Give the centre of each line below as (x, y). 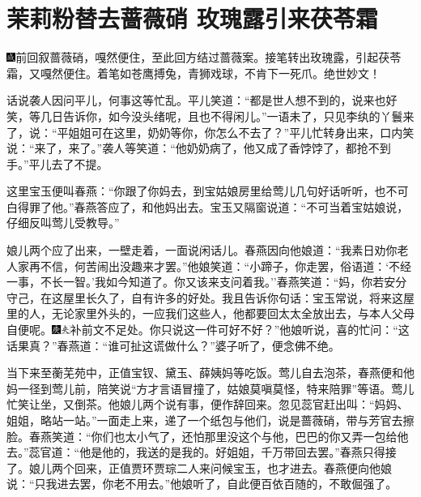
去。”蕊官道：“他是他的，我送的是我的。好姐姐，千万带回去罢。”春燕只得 (196, 452)
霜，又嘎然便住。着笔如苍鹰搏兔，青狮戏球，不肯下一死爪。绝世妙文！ (193, 73)
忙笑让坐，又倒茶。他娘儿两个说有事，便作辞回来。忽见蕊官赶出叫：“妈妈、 (208, 404)
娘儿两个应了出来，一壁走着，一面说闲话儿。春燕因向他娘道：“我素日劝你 (202, 250)
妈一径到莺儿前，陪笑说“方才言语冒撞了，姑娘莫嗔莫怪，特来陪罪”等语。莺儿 (210, 388)
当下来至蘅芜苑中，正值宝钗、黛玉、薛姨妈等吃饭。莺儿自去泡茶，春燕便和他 (210, 373)
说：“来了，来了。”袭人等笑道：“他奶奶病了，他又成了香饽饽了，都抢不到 (199, 148)
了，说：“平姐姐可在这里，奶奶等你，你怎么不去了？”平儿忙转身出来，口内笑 (210, 132)
